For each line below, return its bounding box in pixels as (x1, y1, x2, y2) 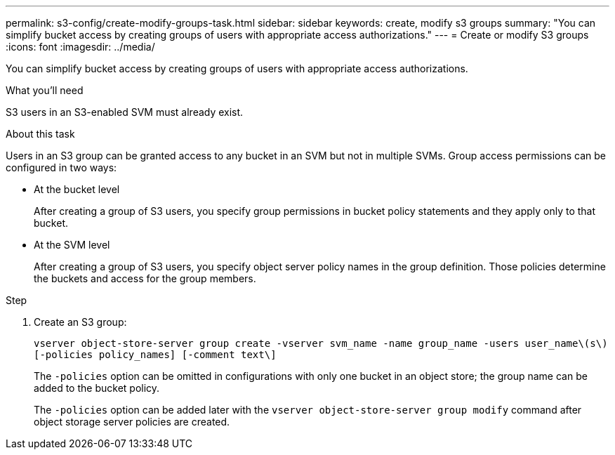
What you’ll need (6, 84, 84, 96)
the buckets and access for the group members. (34, 272, 256, 284)
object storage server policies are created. (34, 416, 230, 428)
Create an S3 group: (34, 316, 127, 328)
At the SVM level (34, 239, 110, 251)
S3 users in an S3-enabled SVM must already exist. (6, 106, 244, 118)
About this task (6, 128, 75, 140)
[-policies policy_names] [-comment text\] (34, 349, 277, 360)
